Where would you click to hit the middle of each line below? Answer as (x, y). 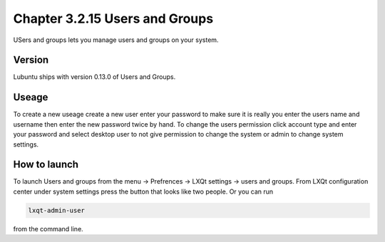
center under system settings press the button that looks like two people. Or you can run (143, 191)
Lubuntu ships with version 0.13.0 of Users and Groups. (94, 77)
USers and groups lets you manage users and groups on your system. (116, 40)
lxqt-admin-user (57, 210)
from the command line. (48, 228)
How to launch (46, 165)
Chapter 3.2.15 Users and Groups (113, 19)
